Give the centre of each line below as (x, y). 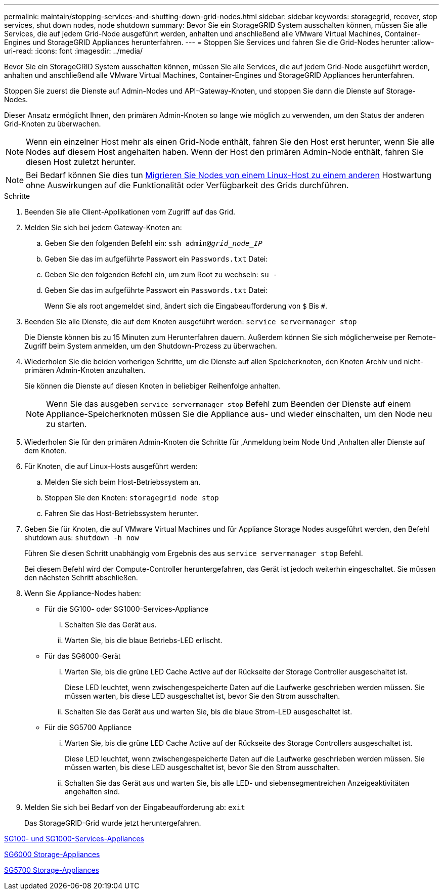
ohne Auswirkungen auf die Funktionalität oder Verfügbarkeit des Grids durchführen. (187, 185)
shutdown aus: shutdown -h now (82, 538)
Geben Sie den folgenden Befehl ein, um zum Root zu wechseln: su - (161, 274)
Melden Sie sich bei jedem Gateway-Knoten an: (103, 227)
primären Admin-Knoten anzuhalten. (85, 370)
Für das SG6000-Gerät (83, 656)
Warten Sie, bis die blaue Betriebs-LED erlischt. (144, 640)
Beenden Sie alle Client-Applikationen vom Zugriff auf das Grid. (130, 212)
